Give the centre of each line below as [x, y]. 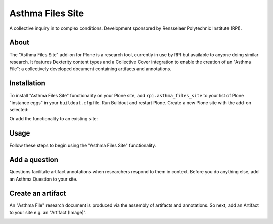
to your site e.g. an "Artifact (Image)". [48, 212]
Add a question [34, 160]
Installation [27, 83]
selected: [19, 109]
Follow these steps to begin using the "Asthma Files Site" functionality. [83, 145]
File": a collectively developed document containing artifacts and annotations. [90, 69]
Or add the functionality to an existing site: [54, 119]
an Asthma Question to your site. [43, 179]
